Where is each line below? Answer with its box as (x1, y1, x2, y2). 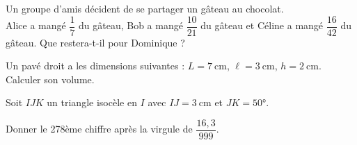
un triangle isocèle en (47, 95, 137, 110)
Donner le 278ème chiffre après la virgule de (6, 121, 193, 136)
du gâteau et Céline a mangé (200, 18, 324, 33)
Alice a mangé (6, 18, 66, 33)
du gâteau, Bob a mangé (79, 18, 183, 33)
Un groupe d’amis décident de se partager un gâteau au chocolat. (6, 1, 284, 15)
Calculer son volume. (6, 71, 95, 86)
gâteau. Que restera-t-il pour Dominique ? (6, 35, 185, 49)
